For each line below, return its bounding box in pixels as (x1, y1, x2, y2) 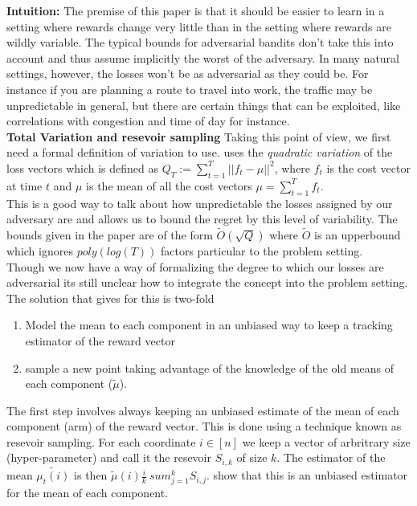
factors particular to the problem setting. (160, 242, 363, 259)
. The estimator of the (276, 449, 386, 466)
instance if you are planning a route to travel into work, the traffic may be (6, 80, 373, 97)
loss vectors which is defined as (6, 159, 158, 176)
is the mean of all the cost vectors (86, 177, 252, 194)
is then (74, 467, 108, 484)
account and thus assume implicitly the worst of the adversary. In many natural (6, 49, 399, 66)
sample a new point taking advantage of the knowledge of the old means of (25, 359, 395, 376)
